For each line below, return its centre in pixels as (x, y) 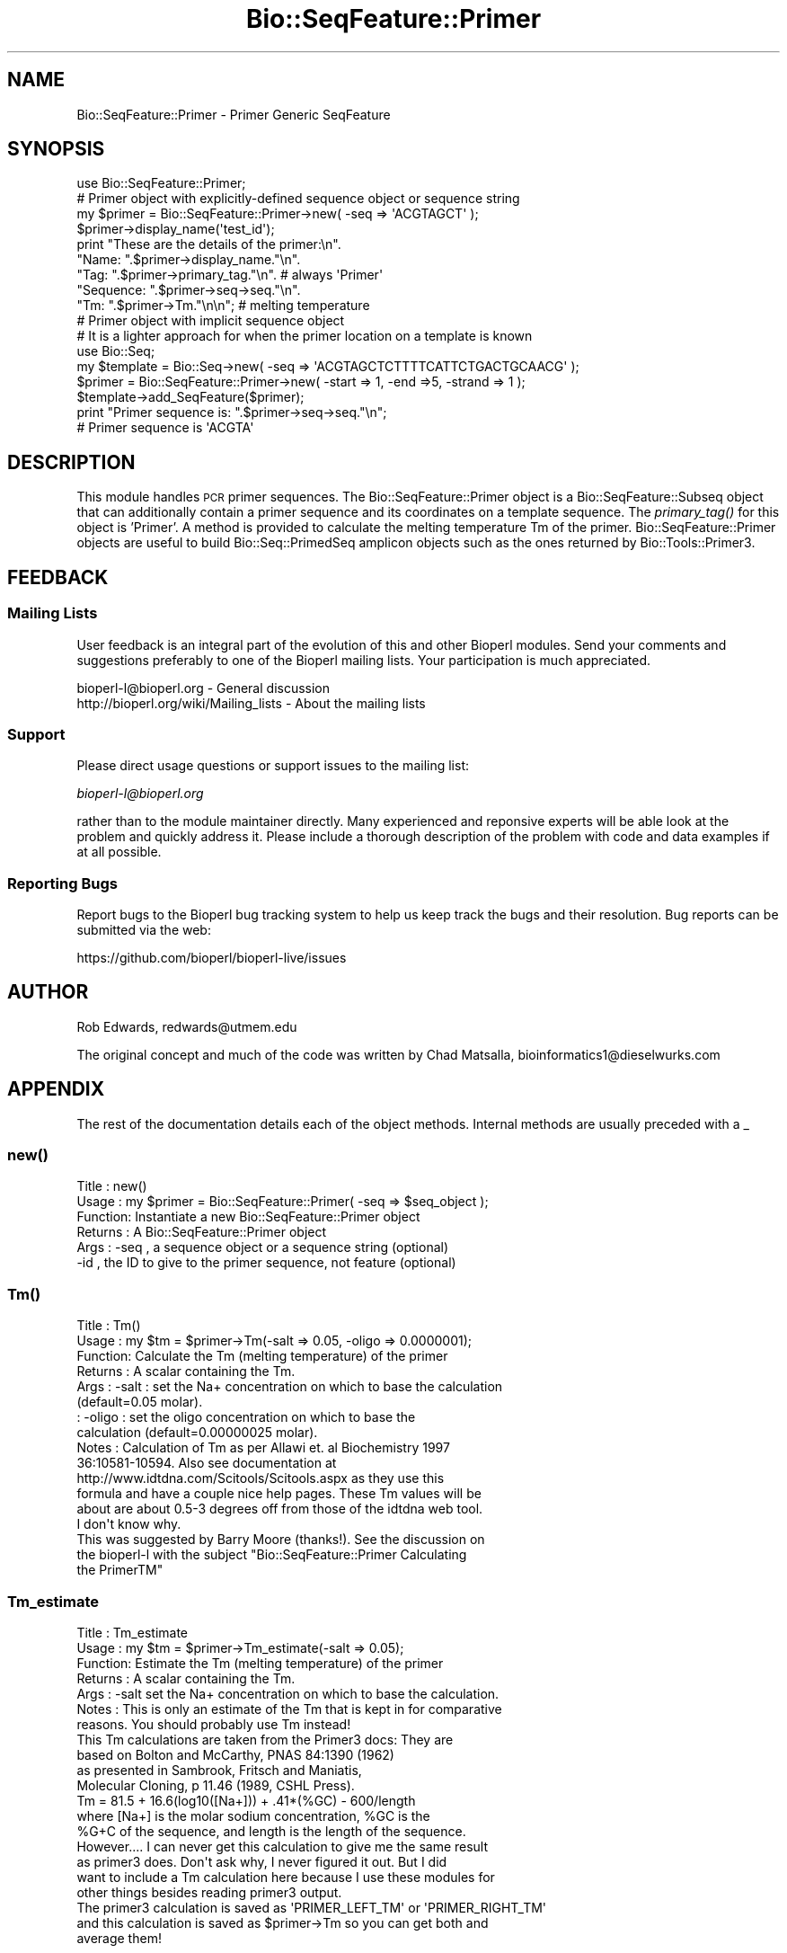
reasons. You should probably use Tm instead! (214, 1724)
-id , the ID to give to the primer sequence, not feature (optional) (266, 1263)
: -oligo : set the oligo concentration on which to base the (246, 1417)
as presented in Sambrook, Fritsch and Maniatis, (219, 1770)
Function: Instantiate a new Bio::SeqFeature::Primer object (248, 1217)
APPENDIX (56, 1089)
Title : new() (112, 1186)
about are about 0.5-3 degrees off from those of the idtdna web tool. (280, 1509)
